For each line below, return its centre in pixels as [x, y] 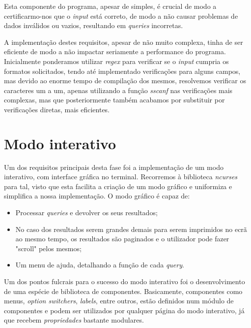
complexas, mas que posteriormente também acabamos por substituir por [114, 100]
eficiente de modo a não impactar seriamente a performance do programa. [115, 51]
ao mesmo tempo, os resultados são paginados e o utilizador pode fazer [122, 239]
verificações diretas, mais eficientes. [57, 109]
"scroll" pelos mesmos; [48, 248]
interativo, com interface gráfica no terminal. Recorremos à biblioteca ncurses [121, 177]
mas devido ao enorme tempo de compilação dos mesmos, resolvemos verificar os [125, 81]
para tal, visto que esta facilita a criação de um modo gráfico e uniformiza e [118, 186]
